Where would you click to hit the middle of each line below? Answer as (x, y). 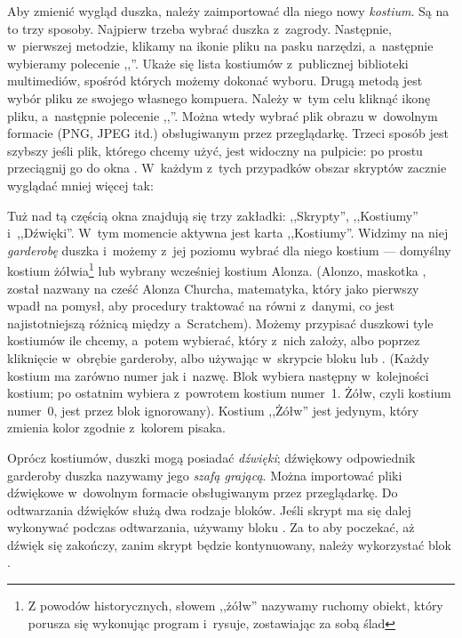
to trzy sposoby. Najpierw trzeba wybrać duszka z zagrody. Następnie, (199, 28)
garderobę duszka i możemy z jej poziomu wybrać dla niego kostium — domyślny (229, 250)
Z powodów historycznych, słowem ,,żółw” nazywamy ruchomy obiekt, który (235, 606)
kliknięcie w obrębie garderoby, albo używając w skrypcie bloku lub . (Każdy (219, 357)
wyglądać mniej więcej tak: (80, 185)
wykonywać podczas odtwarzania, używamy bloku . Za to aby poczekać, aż (211, 527)
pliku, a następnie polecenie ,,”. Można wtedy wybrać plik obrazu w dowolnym (223, 115)
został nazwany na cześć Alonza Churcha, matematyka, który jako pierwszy (213, 288)
